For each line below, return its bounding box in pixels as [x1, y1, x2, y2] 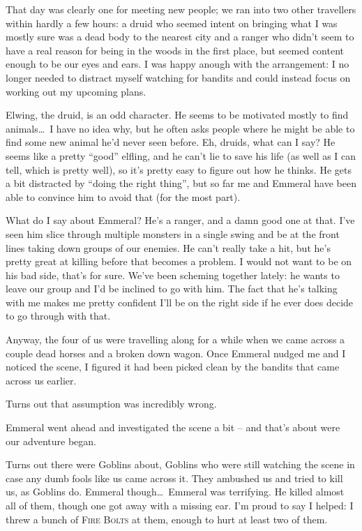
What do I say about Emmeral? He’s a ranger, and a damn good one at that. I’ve [6, 213, 355, 227]
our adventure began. [6, 433, 96, 448]
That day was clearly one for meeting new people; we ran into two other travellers [6, 2, 356, 16]
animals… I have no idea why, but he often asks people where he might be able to [6, 121, 355, 135]
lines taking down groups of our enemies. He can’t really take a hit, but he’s [6, 240, 331, 255]
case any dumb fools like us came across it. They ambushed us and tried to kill [6, 470, 343, 485]
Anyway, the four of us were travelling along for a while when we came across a [6, 332, 345, 347]
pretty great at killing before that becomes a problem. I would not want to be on [6, 254, 352, 269]
